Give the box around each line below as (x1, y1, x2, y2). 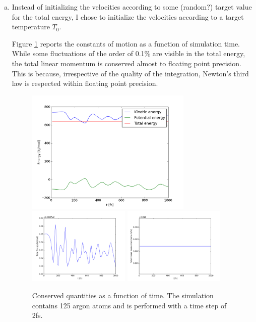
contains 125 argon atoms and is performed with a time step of (32, 300, 227, 310)
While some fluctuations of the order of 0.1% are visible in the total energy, (12, 48, 245, 59)
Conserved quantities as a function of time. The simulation (32, 290, 214, 301)
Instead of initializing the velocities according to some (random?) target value (12, 2, 252, 12)
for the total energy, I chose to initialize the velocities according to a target (12, 11, 244, 22)
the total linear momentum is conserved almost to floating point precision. (12, 58, 241, 68)
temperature (12, 21, 50, 32)
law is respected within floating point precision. (12, 78, 158, 88)
